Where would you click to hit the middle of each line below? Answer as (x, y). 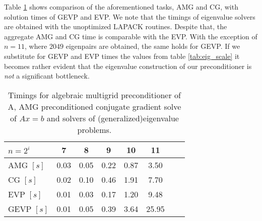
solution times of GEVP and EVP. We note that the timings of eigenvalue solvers (130, 16)
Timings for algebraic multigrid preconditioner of (94, 95)
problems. (94, 129)
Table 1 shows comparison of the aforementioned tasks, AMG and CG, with (121, 7)
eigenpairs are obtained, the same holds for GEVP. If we (153, 46)
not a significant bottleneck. (47, 76)
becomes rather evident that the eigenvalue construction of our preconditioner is (128, 66)
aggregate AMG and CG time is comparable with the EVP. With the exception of (131, 36)
